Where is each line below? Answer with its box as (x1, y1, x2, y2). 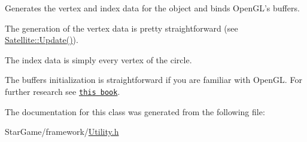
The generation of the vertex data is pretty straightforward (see (5, 21, 238, 34)
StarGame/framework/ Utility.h (5, 125, 119, 138)
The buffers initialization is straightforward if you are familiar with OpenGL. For (5, 73, 302, 86)
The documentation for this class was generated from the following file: (5, 105, 265, 118)
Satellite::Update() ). (5, 33, 78, 46)
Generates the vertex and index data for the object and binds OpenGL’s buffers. (5, 2, 300, 14)
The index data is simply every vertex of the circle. (5, 53, 192, 66)
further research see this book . (5, 85, 120, 97)
